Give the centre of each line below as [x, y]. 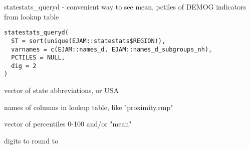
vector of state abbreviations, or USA [61, 90]
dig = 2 [24, 66]
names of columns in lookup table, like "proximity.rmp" [89, 107]
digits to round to [31, 140]
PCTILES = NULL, [38, 58]
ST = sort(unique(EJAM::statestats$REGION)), [88, 41]
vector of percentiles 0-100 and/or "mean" [68, 124]
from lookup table [32, 16]
